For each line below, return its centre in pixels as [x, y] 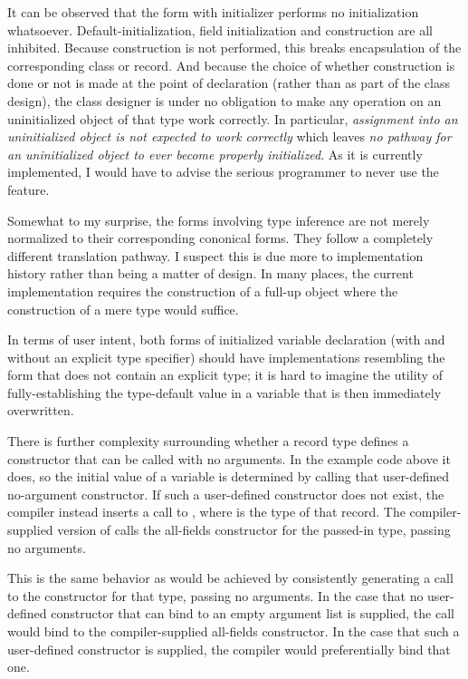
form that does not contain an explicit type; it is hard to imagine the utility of [225, 375]
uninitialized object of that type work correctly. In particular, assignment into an [233, 118]
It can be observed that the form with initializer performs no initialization [213, 12]
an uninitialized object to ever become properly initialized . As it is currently [215, 154]
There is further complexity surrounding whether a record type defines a [208, 441]
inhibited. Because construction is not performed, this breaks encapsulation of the [234, 48]
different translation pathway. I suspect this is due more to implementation [215, 255]
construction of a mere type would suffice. [123, 309]
